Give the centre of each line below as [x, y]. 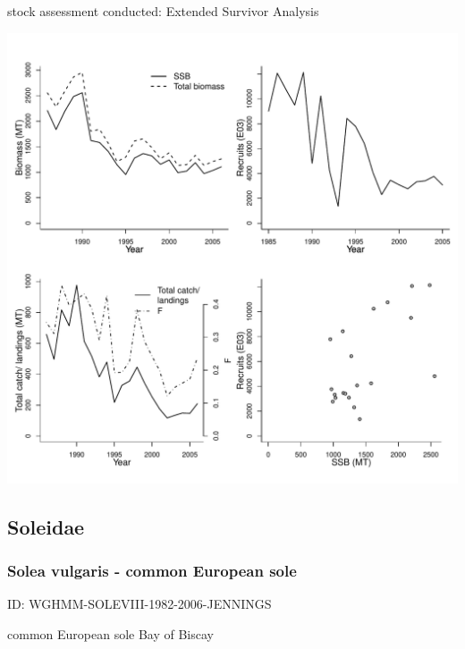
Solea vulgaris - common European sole [152, 570]
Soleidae [46, 526]
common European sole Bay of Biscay [110, 633]
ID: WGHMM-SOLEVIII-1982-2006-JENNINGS [139, 604]
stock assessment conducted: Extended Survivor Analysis [163, 11]
